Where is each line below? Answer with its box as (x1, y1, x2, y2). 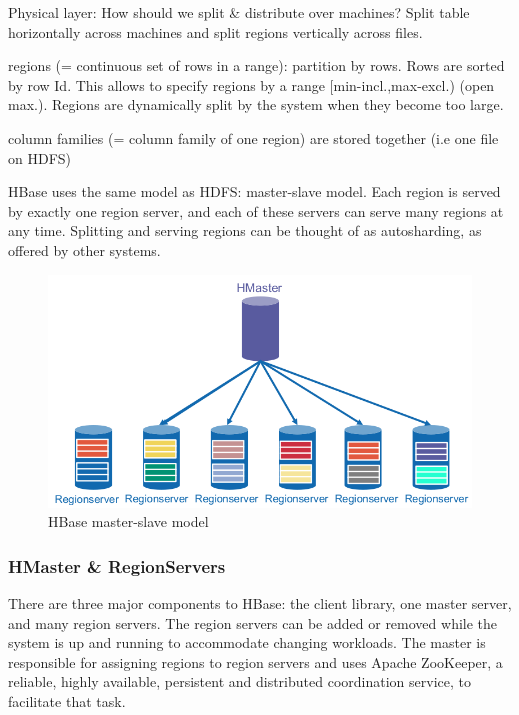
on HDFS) (8, 147, 72, 168)
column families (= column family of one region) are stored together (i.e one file (8, 127, 499, 148)
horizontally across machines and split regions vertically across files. (8, 21, 423, 42)
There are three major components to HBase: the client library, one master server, (8, 593, 512, 614)
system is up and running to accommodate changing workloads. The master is (8, 632, 486, 653)
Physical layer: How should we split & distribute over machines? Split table (8, 2, 470, 22)
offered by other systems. (8, 239, 161, 260)
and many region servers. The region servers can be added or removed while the (8, 612, 498, 633)
